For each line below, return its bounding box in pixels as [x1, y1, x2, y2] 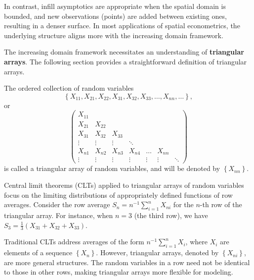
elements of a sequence [4, 247, 73, 258]
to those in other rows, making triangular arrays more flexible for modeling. [4, 267, 233, 277]
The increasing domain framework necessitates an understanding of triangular [4, 47, 244, 57]
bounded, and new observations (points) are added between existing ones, [4, 10, 227, 21]
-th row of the [200, 199, 242, 210]
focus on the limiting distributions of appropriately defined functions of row [4, 189, 233, 200]
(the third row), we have [134, 210, 208, 220]
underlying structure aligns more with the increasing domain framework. [4, 30, 223, 40]
